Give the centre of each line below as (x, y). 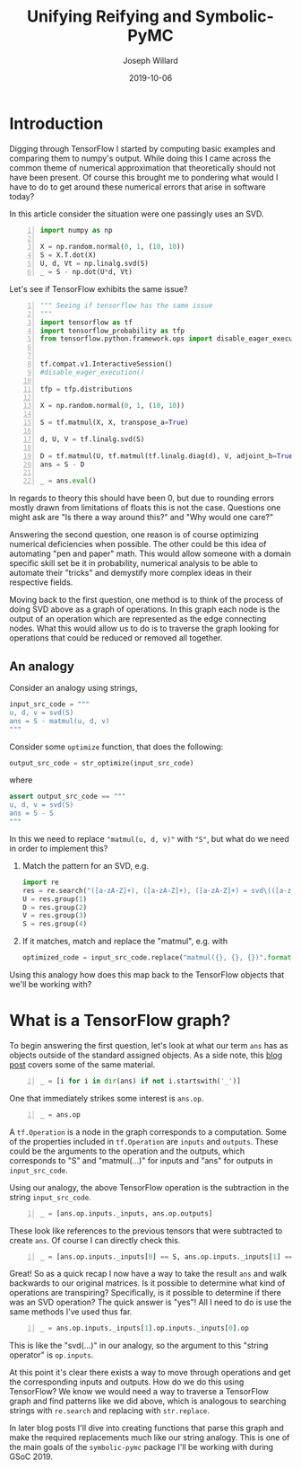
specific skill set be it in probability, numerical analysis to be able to (133, 563)
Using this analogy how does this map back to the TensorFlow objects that (147, 975)
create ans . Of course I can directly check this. (95, 1240)
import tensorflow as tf (86, 322)
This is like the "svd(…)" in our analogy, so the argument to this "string (139, 1346)
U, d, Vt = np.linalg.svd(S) (95, 264)
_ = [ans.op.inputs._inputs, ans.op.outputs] (126, 1213)
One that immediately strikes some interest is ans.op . (107, 1098)
